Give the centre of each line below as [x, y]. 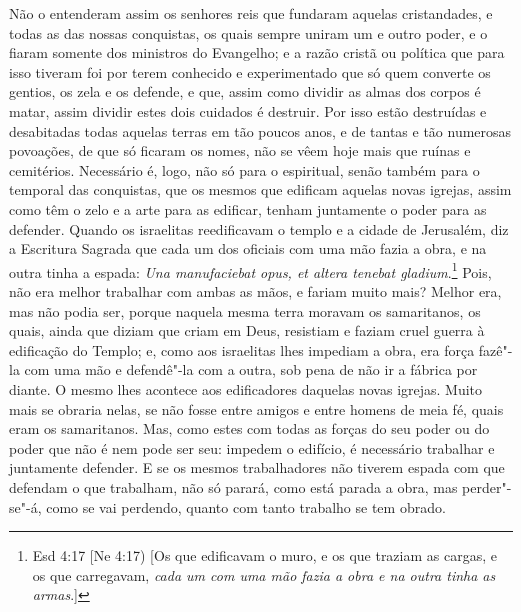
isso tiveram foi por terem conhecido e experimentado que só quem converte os [250, 71]
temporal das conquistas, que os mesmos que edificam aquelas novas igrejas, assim [260, 189]
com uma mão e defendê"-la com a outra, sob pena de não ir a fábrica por [251, 369]
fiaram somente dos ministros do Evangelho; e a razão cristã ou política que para [257, 52]
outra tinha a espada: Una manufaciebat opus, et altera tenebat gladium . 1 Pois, [250, 270]
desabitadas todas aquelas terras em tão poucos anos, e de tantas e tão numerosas [260, 130]
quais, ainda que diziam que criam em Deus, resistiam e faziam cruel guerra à [247, 330]
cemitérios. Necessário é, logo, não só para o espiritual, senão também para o [244, 169]
